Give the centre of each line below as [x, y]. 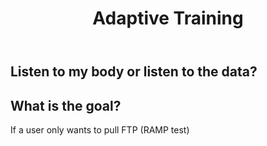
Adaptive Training [168, 18]
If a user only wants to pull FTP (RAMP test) [100, 130]
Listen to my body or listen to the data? [134, 72]
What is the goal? [66, 105]
